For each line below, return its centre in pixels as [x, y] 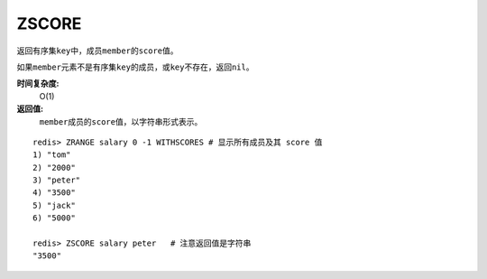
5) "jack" [54, 205]
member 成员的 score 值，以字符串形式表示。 [121, 121]
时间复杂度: [38, 84]
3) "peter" [57, 180]
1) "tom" [52, 155]
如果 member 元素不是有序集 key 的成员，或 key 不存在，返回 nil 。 [135, 67]
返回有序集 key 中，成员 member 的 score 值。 [98, 51]
